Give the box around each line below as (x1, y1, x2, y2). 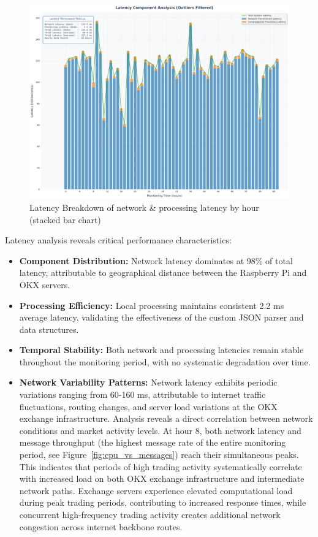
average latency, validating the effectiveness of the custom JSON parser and (19, 311, 304, 324)
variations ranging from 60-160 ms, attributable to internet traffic (19, 388, 266, 401)
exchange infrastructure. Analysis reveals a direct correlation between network (19, 412, 313, 425)
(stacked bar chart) (29, 213, 101, 226)
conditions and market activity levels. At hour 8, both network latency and (19, 424, 301, 436)
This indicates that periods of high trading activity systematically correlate (19, 460, 302, 473)
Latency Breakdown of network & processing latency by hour (29, 200, 259, 213)
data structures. (19, 322, 79, 335)
